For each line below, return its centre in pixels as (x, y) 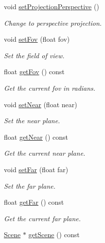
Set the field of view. (34, 55)
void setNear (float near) (41, 104)
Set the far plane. (30, 186)
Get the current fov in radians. (50, 88)
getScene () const (54, 235)
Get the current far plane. (43, 218)
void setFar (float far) (36, 169)
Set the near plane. (32, 121)
